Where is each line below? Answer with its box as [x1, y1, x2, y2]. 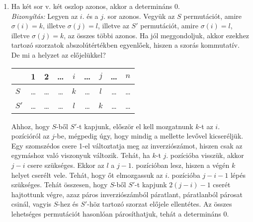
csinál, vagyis [11, 199, 52, 209]
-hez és [58, 199, 79, 209]
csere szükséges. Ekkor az [27, 159, 104, 170]
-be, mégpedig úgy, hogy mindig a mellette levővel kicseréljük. [54, 131, 244, 141]
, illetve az [97, 20, 129, 31]
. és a [82, 10, 98, 21]
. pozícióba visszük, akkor [166, 150, 244, 160]
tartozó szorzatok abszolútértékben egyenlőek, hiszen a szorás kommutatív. [11, 40, 240, 50]
